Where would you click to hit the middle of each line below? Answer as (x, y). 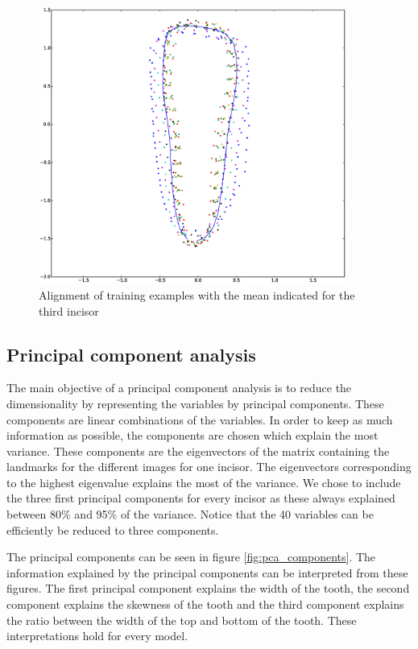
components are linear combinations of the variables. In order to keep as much (200, 419)
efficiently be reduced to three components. (113, 529)
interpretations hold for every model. (97, 636)
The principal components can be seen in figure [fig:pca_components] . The (191, 557)
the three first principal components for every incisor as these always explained (201, 498)
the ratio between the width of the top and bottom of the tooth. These (182, 620)
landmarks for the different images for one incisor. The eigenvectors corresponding (209, 467)
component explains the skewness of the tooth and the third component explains (205, 604)
